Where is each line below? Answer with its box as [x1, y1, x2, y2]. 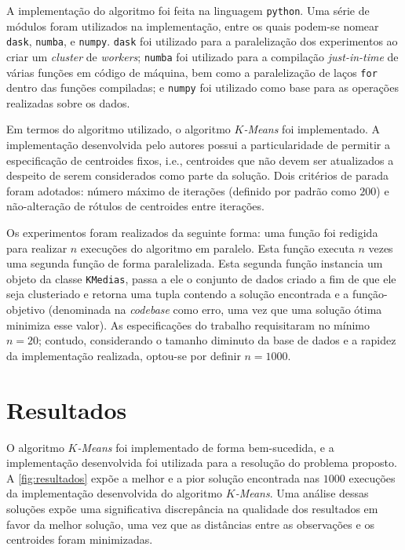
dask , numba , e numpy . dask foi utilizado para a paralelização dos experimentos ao [6, 33, 398, 49]
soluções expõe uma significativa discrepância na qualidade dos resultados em [6, 500, 378, 516]
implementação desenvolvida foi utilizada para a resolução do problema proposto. [6, 454, 397, 471]
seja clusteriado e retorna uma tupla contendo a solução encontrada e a [6, 286, 349, 302]
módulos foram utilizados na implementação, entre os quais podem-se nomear [6, 17, 379, 34]
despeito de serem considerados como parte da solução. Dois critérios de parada [6, 167, 389, 184]
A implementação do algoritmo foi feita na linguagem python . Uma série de [6, 2, 370, 18]
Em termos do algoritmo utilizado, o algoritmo [6, 121, 231, 137]
